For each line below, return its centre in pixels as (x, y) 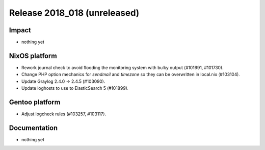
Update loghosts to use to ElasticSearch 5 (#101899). (75, 88)
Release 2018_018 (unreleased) (74, 13)
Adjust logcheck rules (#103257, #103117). (64, 114)
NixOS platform (33, 56)
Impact (20, 30)
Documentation (33, 128)
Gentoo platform (35, 102)
